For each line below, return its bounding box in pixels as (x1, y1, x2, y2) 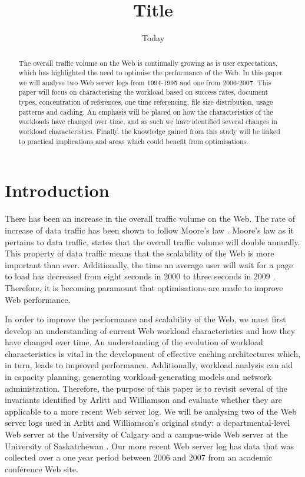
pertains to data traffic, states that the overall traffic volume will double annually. (5, 235, 300, 248)
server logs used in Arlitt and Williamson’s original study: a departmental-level (5, 416, 290, 429)
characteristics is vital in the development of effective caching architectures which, (5, 347, 301, 359)
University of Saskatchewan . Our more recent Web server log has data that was (5, 439, 294, 452)
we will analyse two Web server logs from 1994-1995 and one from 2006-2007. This (18, 77, 271, 87)
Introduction (5, 178, 110, 202)
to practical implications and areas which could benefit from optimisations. (18, 136, 248, 146)
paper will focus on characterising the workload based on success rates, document (18, 87, 268, 97)
